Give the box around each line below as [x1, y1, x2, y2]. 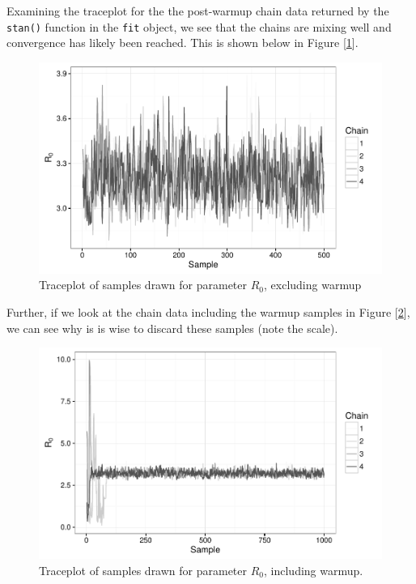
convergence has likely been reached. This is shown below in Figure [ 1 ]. [6, 34, 359, 51]
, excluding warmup [264, 276, 362, 293]
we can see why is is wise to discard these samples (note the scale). [6, 319, 338, 336]
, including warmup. [264, 561, 363, 578]
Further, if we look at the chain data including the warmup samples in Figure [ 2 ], [6, 303, 410, 320]
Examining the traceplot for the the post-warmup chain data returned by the [6, 2, 389, 19]
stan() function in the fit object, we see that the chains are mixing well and [6, 18, 392, 35]
